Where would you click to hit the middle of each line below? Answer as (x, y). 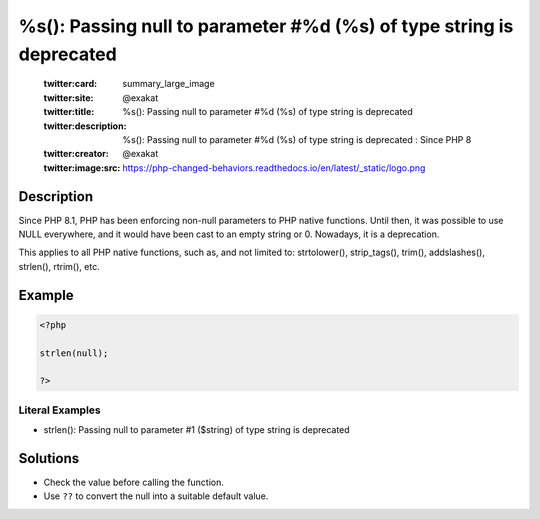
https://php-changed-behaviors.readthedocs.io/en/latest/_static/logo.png (274, 167)
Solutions (49, 458)
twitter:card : (70, 84)
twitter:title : (69, 112)
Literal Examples (59, 410)
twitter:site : (68, 97)
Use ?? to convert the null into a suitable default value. (156, 496)
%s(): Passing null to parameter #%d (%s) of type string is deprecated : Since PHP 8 (297, 139)
